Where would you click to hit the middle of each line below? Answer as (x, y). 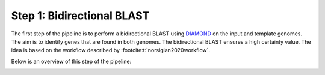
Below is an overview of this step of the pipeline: (71, 61)
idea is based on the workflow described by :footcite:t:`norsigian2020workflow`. (111, 50)
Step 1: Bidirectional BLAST (80, 16)
